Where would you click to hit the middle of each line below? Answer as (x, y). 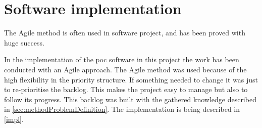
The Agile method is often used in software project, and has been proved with (125, 33)
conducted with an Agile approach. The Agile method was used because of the (125, 69)
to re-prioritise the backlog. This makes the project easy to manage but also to (126, 89)
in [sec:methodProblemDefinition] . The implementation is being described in (122, 109)
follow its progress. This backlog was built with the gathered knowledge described (130, 99)
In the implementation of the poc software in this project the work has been (122, 59)
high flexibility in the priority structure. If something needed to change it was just (131, 79)
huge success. (24, 42)
